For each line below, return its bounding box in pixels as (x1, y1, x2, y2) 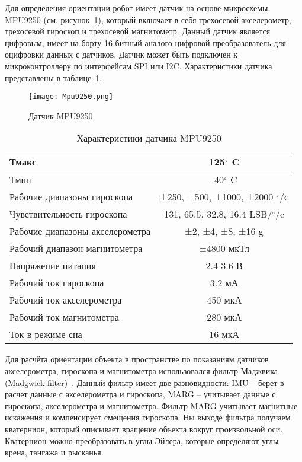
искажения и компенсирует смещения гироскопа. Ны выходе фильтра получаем (5, 411, 291, 423)
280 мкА (207, 310, 242, 324)
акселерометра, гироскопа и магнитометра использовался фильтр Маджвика (5, 365, 278, 377)
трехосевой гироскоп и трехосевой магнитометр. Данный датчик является (5, 25, 271, 37)
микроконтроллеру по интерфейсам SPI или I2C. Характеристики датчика (5, 59, 272, 72)
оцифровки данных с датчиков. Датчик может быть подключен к (5, 48, 238, 60)
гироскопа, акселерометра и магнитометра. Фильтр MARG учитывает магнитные (5, 399, 298, 412)
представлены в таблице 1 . (5, 71, 102, 84)
